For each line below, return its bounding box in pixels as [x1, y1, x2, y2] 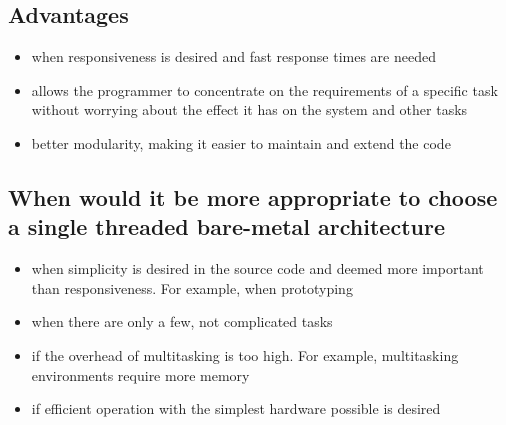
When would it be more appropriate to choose [8, 181, 498, 212]
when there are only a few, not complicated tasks [31, 311, 333, 332]
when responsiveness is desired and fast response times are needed [31, 46, 436, 67]
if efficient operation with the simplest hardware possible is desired [31, 398, 441, 419]
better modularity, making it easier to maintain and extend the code [31, 132, 451, 153]
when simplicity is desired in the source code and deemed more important [31, 258, 484, 279]
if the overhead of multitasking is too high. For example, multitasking [31, 344, 459, 365]
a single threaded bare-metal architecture [8, 211, 445, 242]
